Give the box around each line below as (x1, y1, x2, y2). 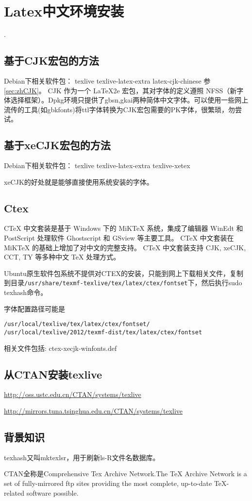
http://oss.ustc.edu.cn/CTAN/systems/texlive (4, 389, 141, 399)
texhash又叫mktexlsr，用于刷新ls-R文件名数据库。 (4, 452, 160, 462)
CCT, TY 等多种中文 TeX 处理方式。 (4, 252, 120, 262)
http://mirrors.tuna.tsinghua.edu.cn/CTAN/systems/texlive (4, 406, 183, 415)
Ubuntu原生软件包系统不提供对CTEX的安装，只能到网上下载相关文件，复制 (4, 268, 243, 278)
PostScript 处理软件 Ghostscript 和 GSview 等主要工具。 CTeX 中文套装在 (4, 233, 234, 243)
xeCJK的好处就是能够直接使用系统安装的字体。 (4, 176, 153, 187)
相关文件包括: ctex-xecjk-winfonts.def (4, 343, 117, 353)
